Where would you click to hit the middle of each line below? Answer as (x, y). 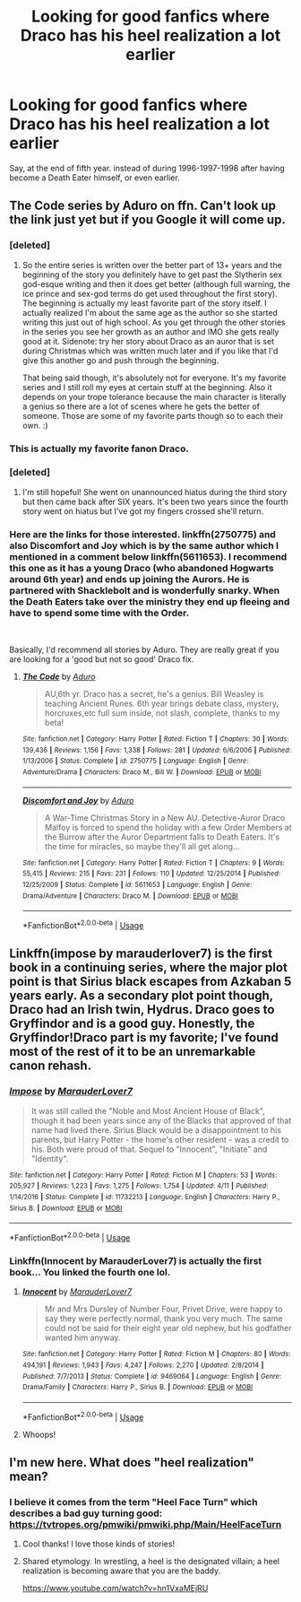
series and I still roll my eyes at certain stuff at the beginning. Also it (147, 387)
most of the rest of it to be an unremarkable (133, 1052)
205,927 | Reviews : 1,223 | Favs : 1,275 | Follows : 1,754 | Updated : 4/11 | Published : (139, 1186)
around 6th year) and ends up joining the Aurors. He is (129, 579)
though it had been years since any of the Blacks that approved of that (161, 1120)
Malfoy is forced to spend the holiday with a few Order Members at (168, 827)
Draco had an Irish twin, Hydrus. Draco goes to (142, 1010)
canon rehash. (51, 1066)
